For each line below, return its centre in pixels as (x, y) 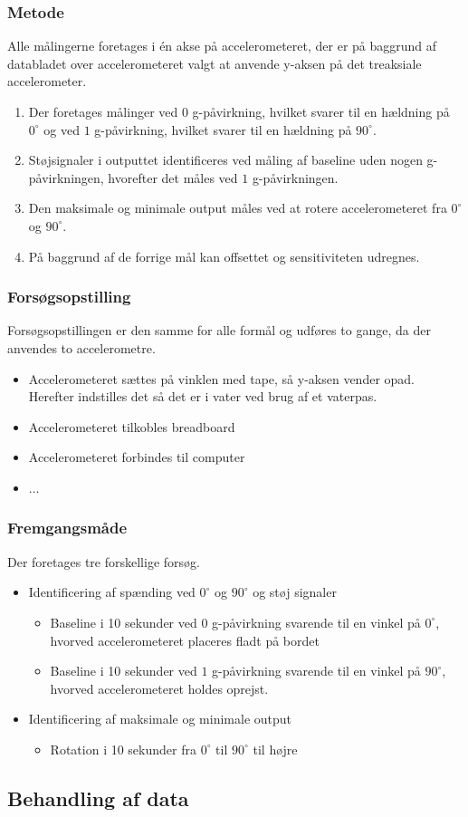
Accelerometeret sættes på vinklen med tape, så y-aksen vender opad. (221, 378)
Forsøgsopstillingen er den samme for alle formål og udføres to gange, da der (219, 330)
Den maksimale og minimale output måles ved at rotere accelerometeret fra (238, 208)
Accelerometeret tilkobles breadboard (132, 426)
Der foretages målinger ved (103, 111)
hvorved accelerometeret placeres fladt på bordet (185, 640)
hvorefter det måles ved (173, 177)
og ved (62, 129)
